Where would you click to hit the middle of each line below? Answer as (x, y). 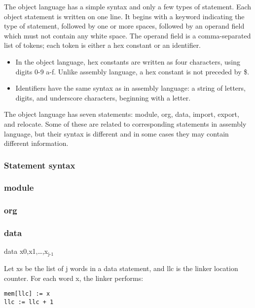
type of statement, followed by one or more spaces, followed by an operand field (124, 26)
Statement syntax (40, 165)
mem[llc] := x (27, 294)
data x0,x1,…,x (26, 251)
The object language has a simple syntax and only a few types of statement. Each (128, 6)
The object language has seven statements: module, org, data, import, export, (122, 114)
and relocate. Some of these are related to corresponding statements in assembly (125, 123)
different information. (36, 143)
